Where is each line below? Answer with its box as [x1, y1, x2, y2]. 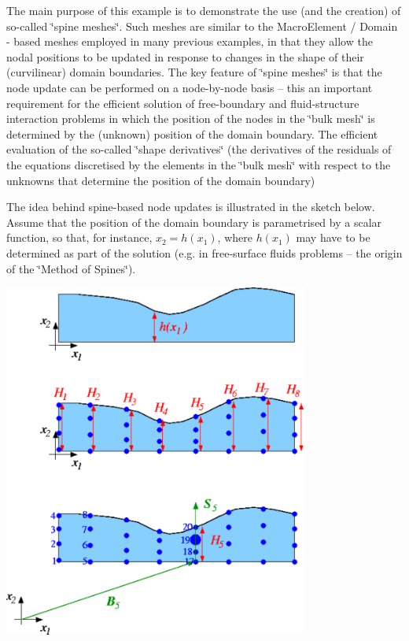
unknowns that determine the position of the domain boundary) [6, 172, 315, 188]
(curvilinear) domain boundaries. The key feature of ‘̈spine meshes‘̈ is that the [6, 64, 382, 80]
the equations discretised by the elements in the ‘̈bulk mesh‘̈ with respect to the [6, 156, 391, 172]
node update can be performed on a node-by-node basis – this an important [6, 79, 373, 95]
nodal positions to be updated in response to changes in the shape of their [6, 48, 364, 65]
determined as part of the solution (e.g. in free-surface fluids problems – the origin [6, 244, 403, 261]
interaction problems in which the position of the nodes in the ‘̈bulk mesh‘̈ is [6, 110, 375, 127]
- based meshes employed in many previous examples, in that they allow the [6, 33, 373, 50]
